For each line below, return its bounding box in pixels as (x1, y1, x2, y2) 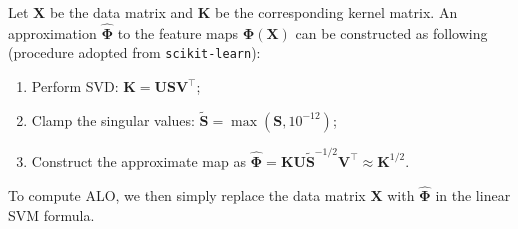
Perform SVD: (31, 76, 119, 97)
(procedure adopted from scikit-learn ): (8, 42, 261, 63)
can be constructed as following (295, 22, 488, 43)
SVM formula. (8, 205, 95, 225)
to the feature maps (117, 22, 238, 43)
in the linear (435, 185, 511, 206)
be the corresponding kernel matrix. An (215, 2, 458, 22)
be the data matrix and (49, 2, 194, 22)
